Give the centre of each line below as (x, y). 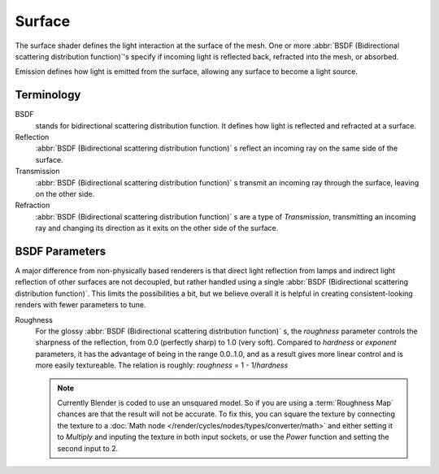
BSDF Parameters (61, 251)
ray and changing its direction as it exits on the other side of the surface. (157, 228)
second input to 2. (88, 448)
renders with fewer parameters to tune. (80, 305)
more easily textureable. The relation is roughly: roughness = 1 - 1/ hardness (162, 365)
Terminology (48, 95)
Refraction (33, 205)
